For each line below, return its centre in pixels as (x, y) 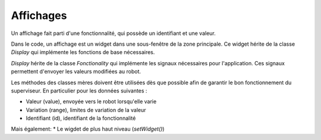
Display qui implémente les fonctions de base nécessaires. (83, 52)
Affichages (39, 15)
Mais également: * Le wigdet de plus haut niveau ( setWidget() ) (88, 129)
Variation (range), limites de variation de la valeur (86, 110)
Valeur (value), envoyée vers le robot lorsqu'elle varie (91, 101)
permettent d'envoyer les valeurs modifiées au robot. (76, 72)
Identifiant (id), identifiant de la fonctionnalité (81, 118)
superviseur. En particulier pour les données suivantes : (79, 90)
